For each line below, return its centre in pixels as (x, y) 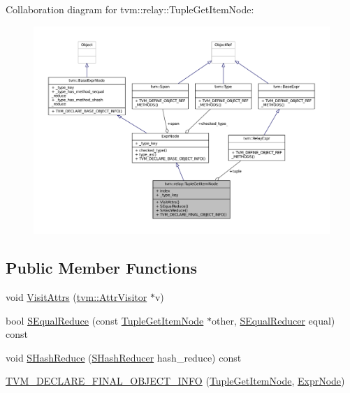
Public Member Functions (101, 268)
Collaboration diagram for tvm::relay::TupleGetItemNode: (130, 9)
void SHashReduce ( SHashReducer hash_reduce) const (124, 357)
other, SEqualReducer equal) (273, 320)
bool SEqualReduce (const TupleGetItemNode (105, 320)
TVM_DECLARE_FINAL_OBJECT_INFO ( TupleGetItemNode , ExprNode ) (175, 381)
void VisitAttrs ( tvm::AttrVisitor (76, 297)
